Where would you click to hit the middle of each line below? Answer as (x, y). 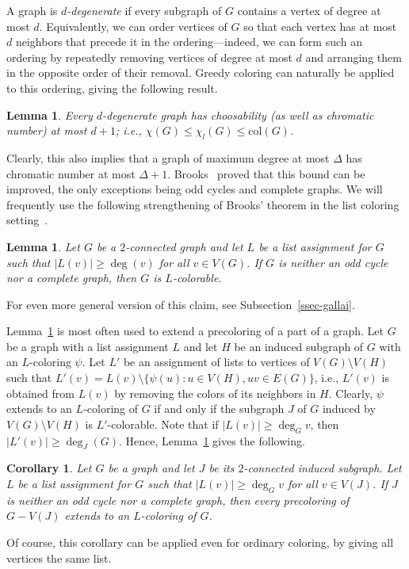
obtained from (41, 393)
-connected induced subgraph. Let (323, 468)
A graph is (32, 10)
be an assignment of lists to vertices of (216, 362)
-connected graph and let (184, 246)
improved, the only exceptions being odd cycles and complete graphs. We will (195, 189)
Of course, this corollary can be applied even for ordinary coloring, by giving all (200, 542)
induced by (349, 409)
